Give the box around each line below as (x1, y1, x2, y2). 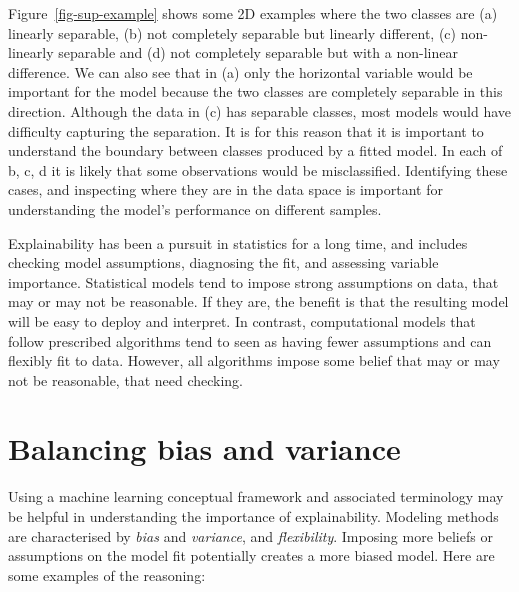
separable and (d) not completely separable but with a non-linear (58, 42, 458, 63)
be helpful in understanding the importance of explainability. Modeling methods (8, 506, 499, 526)
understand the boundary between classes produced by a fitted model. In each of (8, 140, 503, 161)
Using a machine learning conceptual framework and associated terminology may (8, 486, 504, 507)
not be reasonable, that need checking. (8, 369, 244, 390)
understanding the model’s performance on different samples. (8, 198, 382, 219)
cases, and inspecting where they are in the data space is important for (8, 179, 443, 200)
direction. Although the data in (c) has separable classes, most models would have (8, 100, 512, 121)
